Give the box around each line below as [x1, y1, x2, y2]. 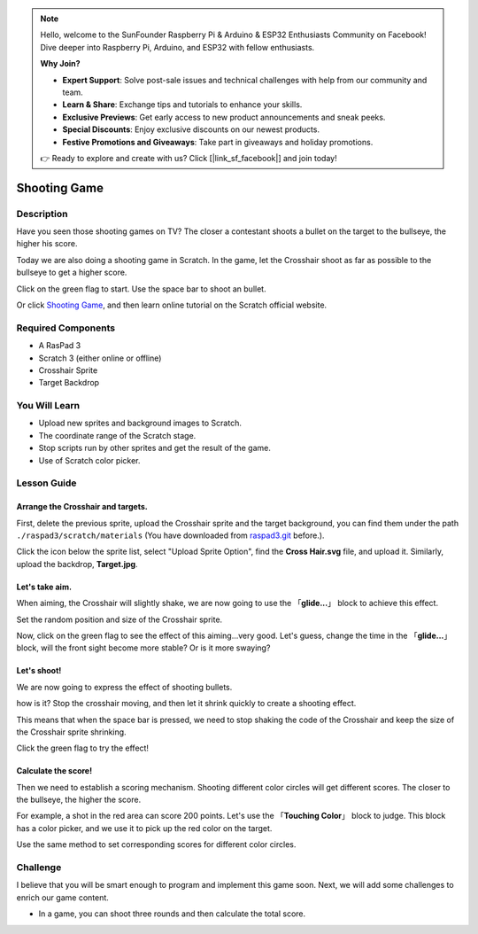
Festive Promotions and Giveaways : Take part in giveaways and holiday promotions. [62, 136, 374, 147]
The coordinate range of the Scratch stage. [38, 430, 197, 440]
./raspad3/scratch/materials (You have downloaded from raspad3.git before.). [16, 530, 325, 541]
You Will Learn [16, 400, 81, 412]
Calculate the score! [16, 766, 93, 776]
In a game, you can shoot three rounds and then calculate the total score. [38, 908, 306, 919]
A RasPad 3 [38, 340, 81, 351]
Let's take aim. [16, 581, 73, 592]
